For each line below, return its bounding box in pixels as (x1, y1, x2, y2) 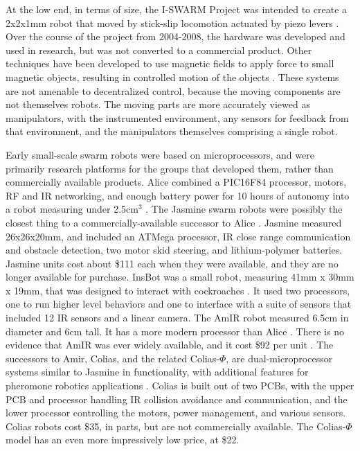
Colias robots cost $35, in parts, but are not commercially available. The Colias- (6, 418, 346, 433)
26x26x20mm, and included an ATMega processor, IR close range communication (6, 229, 351, 243)
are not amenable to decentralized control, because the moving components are (6, 83, 341, 98)
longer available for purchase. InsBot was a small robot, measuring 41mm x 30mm (6, 269, 354, 284)
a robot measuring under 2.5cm (6, 202, 138, 216)
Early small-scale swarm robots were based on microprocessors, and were (6, 147, 314, 161)
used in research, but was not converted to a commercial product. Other (6, 42, 312, 57)
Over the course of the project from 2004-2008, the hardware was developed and (6, 29, 345, 44)
